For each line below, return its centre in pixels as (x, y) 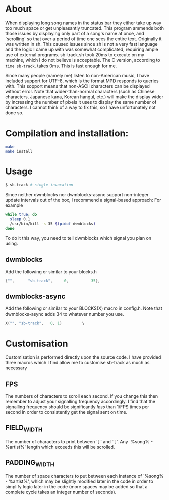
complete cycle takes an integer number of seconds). (61, 492)
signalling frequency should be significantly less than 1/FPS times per (77, 407)
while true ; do (21, 215)
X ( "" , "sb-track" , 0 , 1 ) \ (45, 323)
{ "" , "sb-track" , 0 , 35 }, (53, 281)
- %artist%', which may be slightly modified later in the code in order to (79, 481)
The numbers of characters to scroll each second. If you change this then (82, 396)
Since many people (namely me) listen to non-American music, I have (77, 75)
